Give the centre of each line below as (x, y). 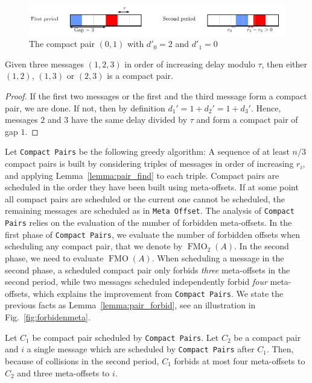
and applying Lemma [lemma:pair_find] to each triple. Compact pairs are (142, 175)
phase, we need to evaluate (54, 258)
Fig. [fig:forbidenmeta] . (48, 317)
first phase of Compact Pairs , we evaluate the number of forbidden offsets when (152, 234)
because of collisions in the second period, (82, 360)
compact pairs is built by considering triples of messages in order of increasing (149, 163)
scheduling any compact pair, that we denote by (94, 246)
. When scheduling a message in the (218, 258)
